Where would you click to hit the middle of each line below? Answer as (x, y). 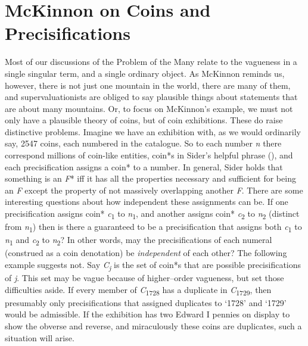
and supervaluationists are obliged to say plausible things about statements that (151, 97)
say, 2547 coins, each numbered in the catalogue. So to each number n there (143, 143)
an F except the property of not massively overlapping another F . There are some (154, 190)
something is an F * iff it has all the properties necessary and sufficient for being (150, 178)
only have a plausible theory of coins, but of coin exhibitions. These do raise (144, 120)
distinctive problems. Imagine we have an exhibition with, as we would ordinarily (153, 131)
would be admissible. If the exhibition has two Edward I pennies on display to (147, 314)
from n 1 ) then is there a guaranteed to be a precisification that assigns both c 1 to (153, 227)
